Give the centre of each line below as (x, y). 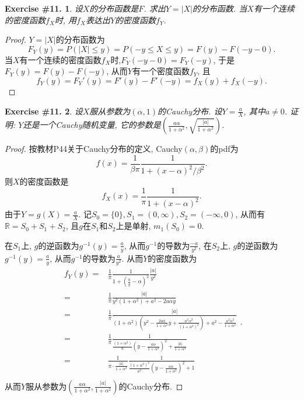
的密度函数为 (172, 258)
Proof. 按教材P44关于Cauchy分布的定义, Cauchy (94, 149)
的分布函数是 (114, 8)
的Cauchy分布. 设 (190, 111)
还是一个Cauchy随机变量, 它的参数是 (92, 125)
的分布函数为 (80, 39)
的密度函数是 (44, 181)
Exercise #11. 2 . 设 (44, 111)
